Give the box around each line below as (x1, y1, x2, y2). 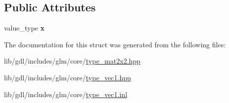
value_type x (4, 23, 45, 33)
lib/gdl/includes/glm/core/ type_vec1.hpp (4, 72, 131, 82)
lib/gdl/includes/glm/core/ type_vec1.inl (4, 89, 128, 99)
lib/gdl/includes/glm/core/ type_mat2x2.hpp (4, 56, 140, 66)
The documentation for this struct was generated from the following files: (4, 39, 226, 49)
